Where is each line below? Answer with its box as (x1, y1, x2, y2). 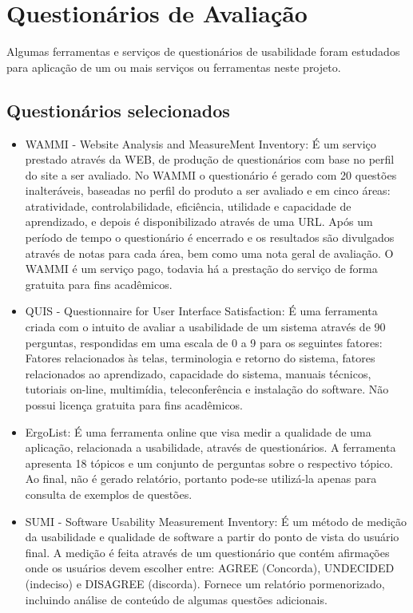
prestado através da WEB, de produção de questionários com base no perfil (25, 151, 395, 168)
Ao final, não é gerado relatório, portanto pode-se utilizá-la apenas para (25, 470, 377, 487)
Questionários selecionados (6, 97, 230, 122)
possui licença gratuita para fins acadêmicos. (25, 397, 244, 413)
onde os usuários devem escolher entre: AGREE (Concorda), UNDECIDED (25, 560, 395, 576)
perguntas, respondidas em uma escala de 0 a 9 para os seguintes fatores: (25, 334, 383, 350)
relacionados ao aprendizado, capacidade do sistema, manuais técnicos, (25, 365, 371, 382)
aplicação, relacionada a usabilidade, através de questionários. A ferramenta (25, 439, 396, 456)
